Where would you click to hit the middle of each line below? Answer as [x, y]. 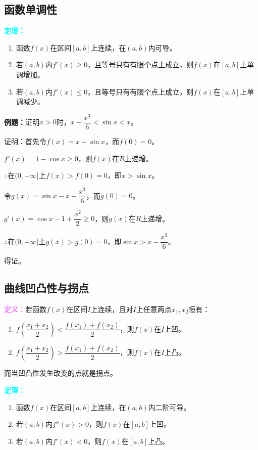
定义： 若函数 [25, 309]
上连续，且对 [112, 309]
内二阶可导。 [169, 407]
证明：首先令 [25, 141]
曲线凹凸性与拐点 [46, 288]
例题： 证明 [22, 122]
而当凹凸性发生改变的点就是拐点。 [61, 373]
